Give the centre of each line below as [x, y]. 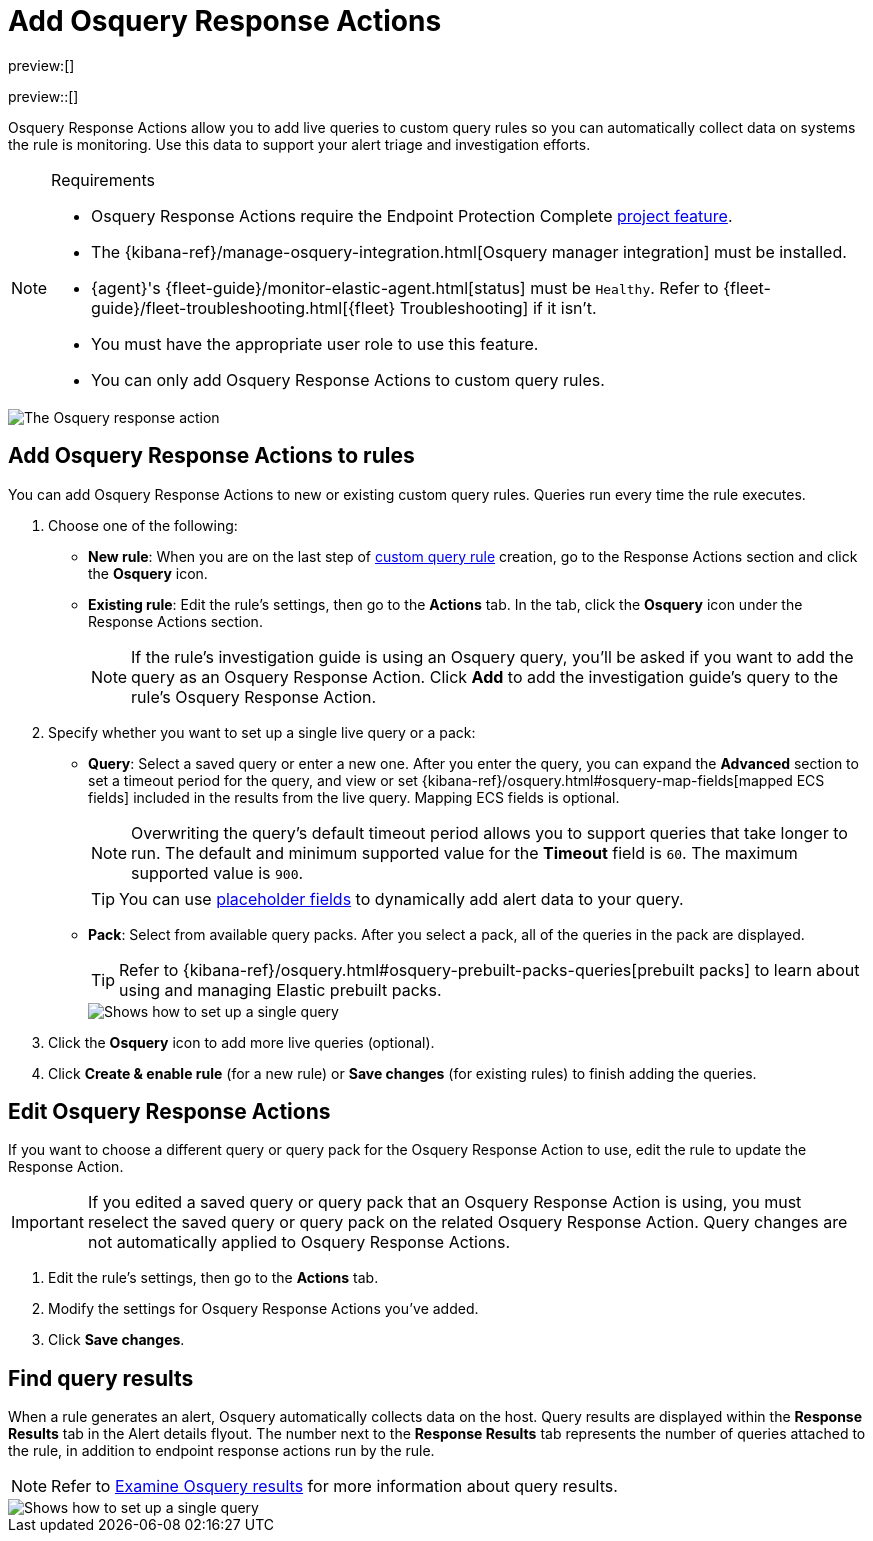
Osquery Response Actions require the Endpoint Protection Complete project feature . [412, 215]
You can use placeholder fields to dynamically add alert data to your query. [401, 898]
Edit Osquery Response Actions [169, 1112]
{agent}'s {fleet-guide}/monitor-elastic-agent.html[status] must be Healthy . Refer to [405, 287]
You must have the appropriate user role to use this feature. [315, 343]
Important [47, 1222]
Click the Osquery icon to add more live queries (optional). [241, 1042]
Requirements [103, 179]
